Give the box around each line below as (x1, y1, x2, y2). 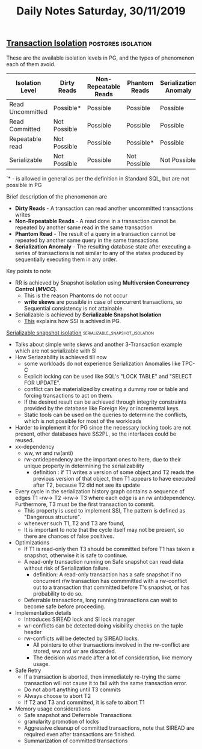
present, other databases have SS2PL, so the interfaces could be (14, 430, 176, 437)
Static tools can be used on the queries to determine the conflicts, (23, 411, 188, 418)
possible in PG (6, 181, 42, 188)
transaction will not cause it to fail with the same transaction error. (23, 679, 188, 686)
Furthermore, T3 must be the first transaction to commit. (14, 501, 155, 508)
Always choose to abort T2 (23, 692, 91, 699)
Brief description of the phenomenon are (6, 193, 107, 200)
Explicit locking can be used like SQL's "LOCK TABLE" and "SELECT (23, 372, 192, 380)
